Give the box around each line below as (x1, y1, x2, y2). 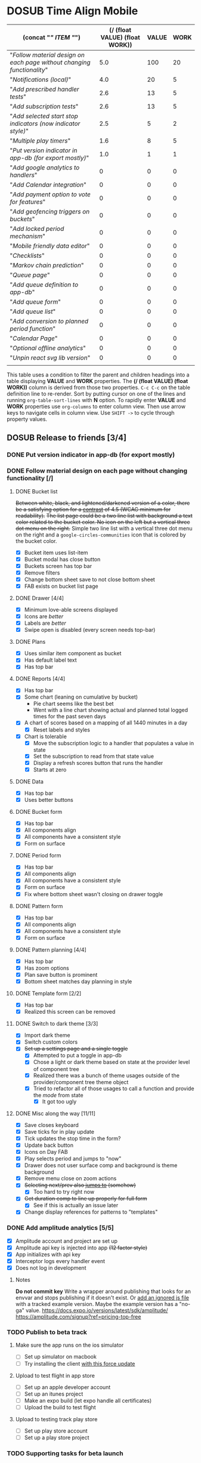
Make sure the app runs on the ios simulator (15, 1341, 124, 1349)
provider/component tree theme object (33, 1078, 129, 1085)
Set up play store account (24, 1427, 88, 1434)
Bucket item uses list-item (24, 549, 88, 556)
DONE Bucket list (15, 487, 58, 495)
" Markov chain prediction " (10, 261, 84, 269)
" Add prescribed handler (10, 85, 79, 93)
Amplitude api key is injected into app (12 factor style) (15, 1244, 148, 1251)
